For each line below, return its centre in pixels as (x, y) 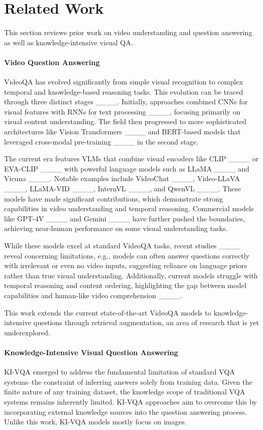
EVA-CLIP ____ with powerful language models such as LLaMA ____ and (127, 168)
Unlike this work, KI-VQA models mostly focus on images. (95, 422)
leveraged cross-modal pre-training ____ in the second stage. (101, 141)
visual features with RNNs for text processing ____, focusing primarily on (122, 111)
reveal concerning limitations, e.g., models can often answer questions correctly (127, 255)
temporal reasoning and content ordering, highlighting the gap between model (125, 285)
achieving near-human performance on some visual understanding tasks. (116, 228)
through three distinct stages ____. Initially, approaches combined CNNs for (126, 102)
